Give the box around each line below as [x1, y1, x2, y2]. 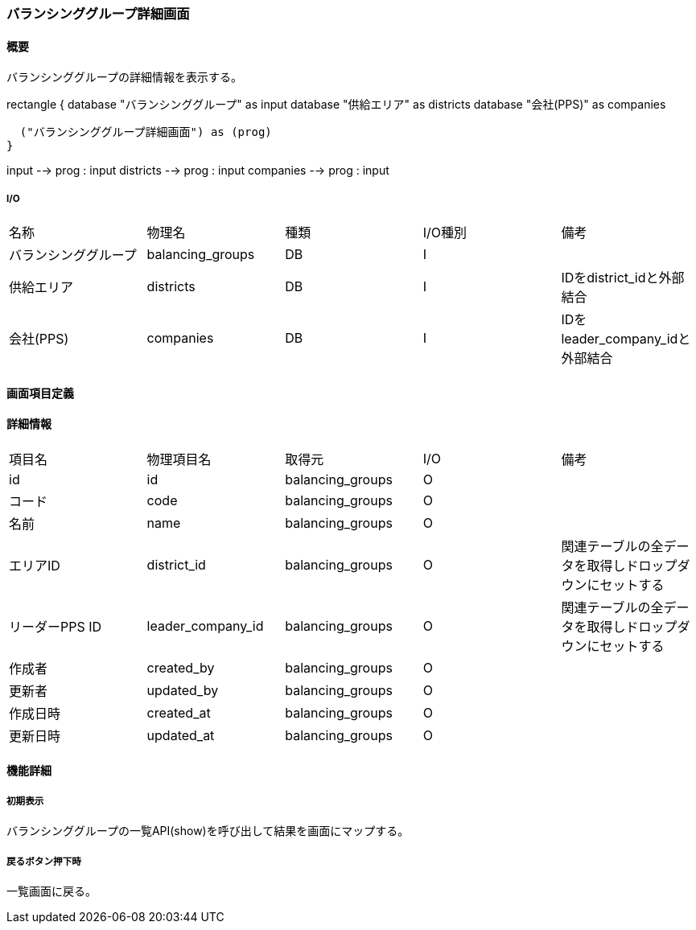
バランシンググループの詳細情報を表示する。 [6, 70, 242, 84]
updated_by [146, 681, 219, 698]
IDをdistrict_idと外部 [561, 270, 685, 286]
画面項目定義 [6, 385, 74, 400]
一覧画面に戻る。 [6, 884, 97, 898]
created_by [146, 659, 215, 676]
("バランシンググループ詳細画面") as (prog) [19, 126, 272, 139]
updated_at [146, 726, 215, 743]
